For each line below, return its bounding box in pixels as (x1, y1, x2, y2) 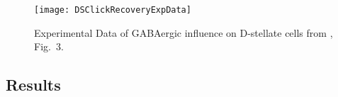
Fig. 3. (34, 39, 64, 54)
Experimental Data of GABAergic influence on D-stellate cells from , (34, 25, 333, 40)
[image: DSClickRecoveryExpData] (34, 5, 191, 15)
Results (6, 74, 61, 96)
